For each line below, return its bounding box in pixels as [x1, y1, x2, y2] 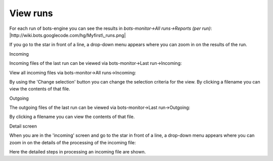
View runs [9, 8, 53, 19]
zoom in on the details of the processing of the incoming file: [9, 139, 136, 145]
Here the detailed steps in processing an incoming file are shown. [9, 149, 146, 155]
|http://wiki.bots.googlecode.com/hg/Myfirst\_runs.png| [9, 32, 126, 38]
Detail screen [9, 123, 37, 129]
